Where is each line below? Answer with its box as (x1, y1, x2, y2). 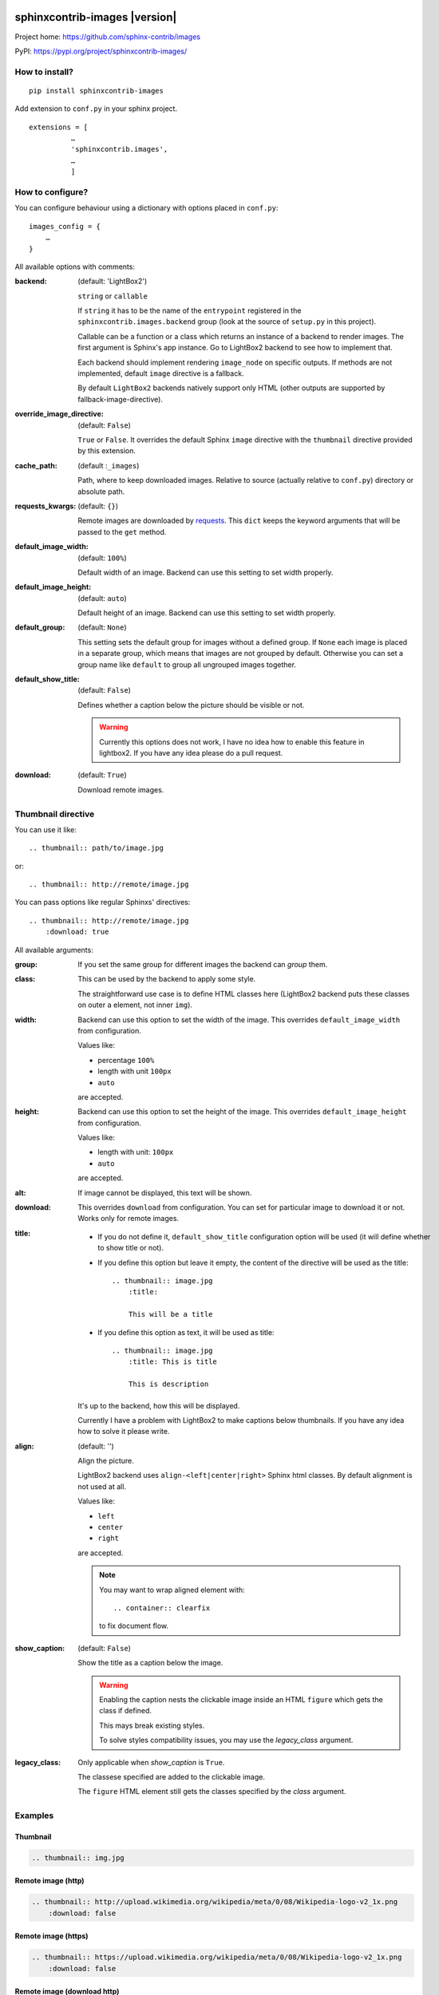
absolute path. (77, 487, 125, 496)
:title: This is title (128, 1357, 217, 1366)
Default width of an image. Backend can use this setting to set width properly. (77, 567, 334, 577)
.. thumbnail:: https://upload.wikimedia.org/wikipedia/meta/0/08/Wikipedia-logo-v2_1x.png (31, 1953, 402, 1962)
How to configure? (14, 186, 89, 197)
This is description (128, 1380, 209, 1389)
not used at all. (77, 1481, 127, 1491)
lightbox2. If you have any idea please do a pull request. (99, 748, 283, 757)
